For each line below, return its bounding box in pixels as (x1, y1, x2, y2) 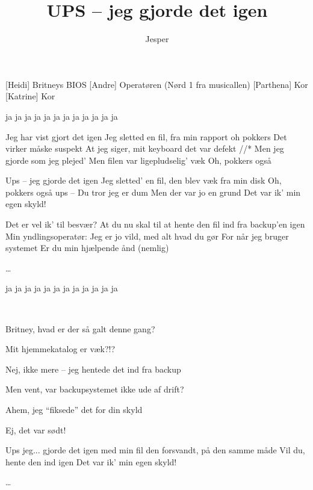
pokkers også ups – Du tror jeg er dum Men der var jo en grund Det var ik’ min (5, 185, 301, 198)
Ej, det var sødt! (5, 423, 66, 436)
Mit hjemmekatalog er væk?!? (5, 343, 116, 355)
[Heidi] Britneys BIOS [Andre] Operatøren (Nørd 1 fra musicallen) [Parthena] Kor (5, 78, 308, 90)
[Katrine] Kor (5, 90, 55, 102)
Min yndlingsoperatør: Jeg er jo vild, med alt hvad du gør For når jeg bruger (5, 229, 289, 242)
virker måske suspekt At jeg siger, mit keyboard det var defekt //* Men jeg (5, 142, 284, 155)
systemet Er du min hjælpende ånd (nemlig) (5, 241, 169, 254)
